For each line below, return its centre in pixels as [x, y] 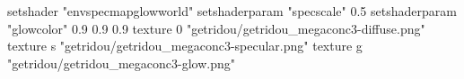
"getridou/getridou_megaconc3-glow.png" [122, 63]
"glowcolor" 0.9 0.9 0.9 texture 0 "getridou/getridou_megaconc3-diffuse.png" [216, 28]
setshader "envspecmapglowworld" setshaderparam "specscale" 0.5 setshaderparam [232, 11]
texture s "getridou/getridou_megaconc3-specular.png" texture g [185, 46]
